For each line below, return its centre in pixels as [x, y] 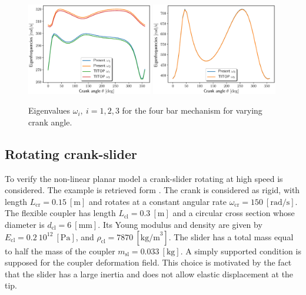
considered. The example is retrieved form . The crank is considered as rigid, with [152, 190]
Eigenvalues [49, 110]
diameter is [25, 224]
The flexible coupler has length [60, 213]
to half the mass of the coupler [60, 251]
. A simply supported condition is [241, 251]
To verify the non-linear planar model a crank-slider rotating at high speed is [144, 178]
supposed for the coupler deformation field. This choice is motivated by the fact [148, 262]
